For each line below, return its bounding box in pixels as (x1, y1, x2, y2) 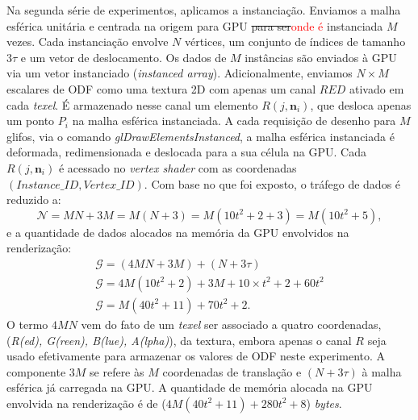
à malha (362, 363, 402, 380)
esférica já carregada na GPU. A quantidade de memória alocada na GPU (6, 379, 373, 396)
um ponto (6, 112, 55, 129)
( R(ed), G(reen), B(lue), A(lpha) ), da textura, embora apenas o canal (6, 331, 352, 348)
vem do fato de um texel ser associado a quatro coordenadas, (81, 316, 382, 332)
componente (6, 363, 66, 380)
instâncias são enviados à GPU (245, 48, 397, 65)
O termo (6, 316, 48, 332)
